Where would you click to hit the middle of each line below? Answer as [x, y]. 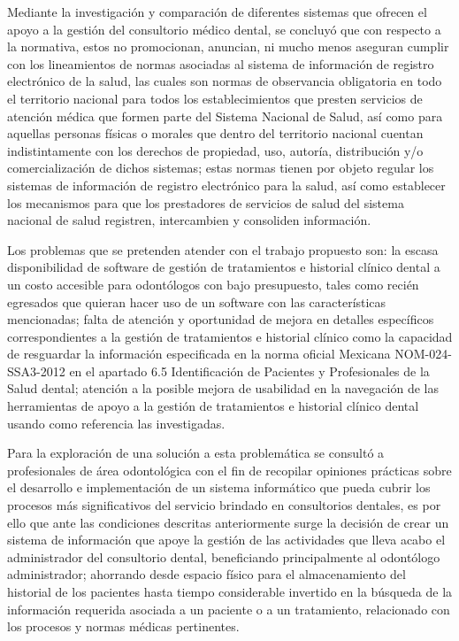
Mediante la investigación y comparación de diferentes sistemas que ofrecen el [217, 12]
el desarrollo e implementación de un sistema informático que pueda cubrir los [219, 487]
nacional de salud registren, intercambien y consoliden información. [189, 220]
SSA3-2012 [36, 371]
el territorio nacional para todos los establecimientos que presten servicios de [215, 98]
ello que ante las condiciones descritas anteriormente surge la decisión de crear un [228, 522]
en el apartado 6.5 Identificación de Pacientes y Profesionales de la [249, 371]
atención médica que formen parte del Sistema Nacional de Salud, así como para [225, 116]
